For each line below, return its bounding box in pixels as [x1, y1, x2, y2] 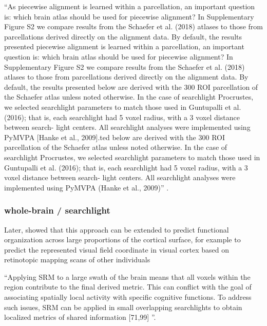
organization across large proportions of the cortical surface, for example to [4, 234, 241, 245]
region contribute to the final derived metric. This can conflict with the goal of [4, 281, 252, 292]
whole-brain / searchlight [4, 204, 110, 217]
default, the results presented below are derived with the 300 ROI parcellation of [4, 81, 258, 92]
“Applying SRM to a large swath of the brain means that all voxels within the [4, 271, 251, 282]
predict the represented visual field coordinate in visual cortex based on [4, 244, 230, 255]
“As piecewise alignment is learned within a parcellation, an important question [4, 1, 255, 11]
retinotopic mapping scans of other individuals [4, 254, 150, 265]
